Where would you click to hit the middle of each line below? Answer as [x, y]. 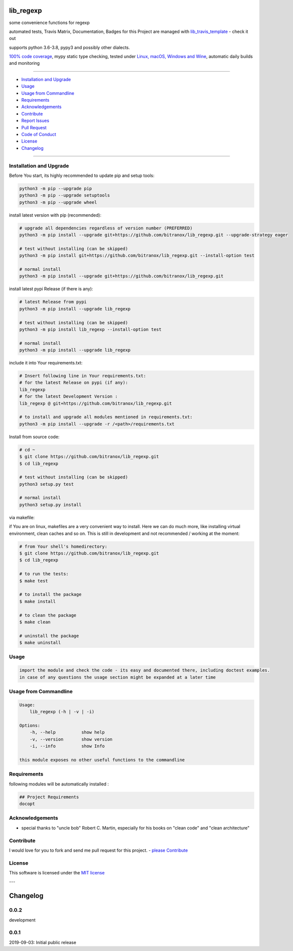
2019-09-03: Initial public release [43, 942]
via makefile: [22, 517]
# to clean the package [48, 615]
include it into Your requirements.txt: [46, 363]
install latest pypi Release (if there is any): [51, 289]
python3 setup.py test [47, 484]
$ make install [37, 601]
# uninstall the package [49, 636]
